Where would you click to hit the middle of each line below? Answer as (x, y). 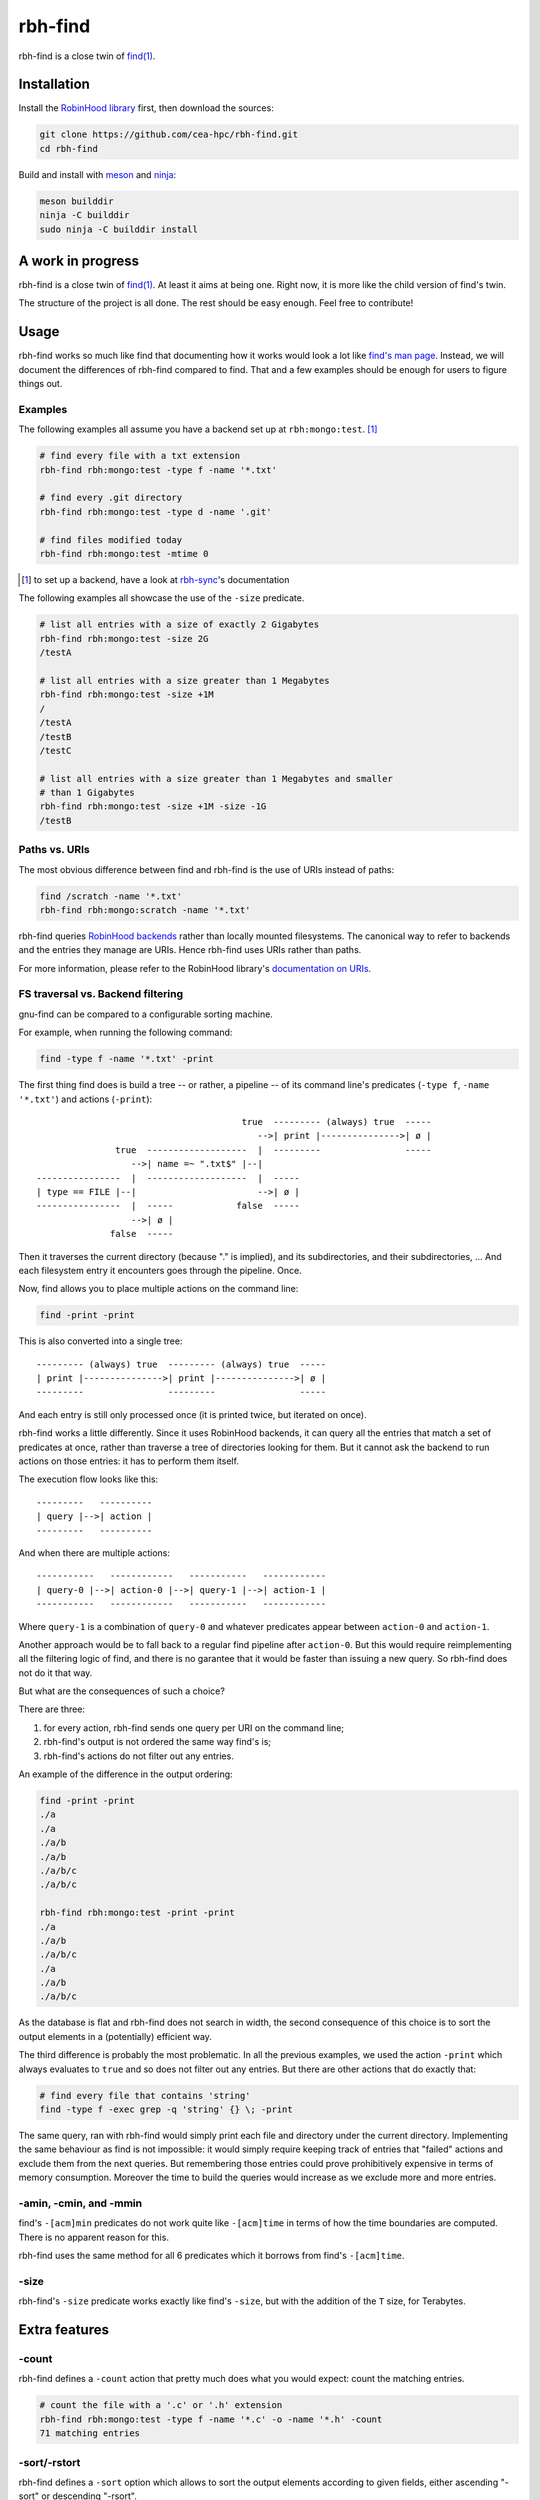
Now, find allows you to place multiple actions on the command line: (158, 1289)
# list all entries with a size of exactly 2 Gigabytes (179, 624)
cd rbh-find (69, 148)
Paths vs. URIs (54, 850)
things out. (40, 384)
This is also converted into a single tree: (100, 1341)
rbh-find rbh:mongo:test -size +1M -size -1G (153, 806)
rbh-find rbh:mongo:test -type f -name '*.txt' (158, 469)
